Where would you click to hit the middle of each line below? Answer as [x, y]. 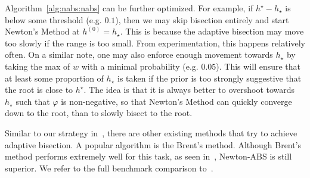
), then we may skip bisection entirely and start [202, 19]
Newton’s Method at [42, 31]
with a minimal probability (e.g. [140, 66]
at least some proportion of [54, 78]
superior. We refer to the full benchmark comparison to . [109, 168]
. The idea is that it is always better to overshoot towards [189, 90]
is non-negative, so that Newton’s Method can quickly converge [176, 101]
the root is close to [39, 90]
